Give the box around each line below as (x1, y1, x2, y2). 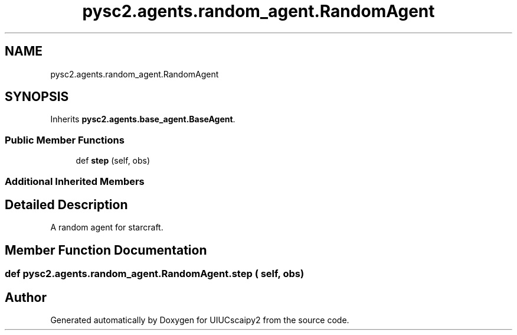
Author (5, 290, 47, 305)
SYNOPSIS (5, 89, 69, 105)
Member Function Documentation (5, 242, 207, 258)
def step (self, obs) (76, 155, 150, 166)
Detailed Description (5, 197, 128, 212)
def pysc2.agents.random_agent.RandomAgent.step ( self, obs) (5, 268, 305, 280)
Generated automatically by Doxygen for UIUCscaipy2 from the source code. (50, 315, 349, 326)
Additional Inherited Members (5, 175, 145, 187)
